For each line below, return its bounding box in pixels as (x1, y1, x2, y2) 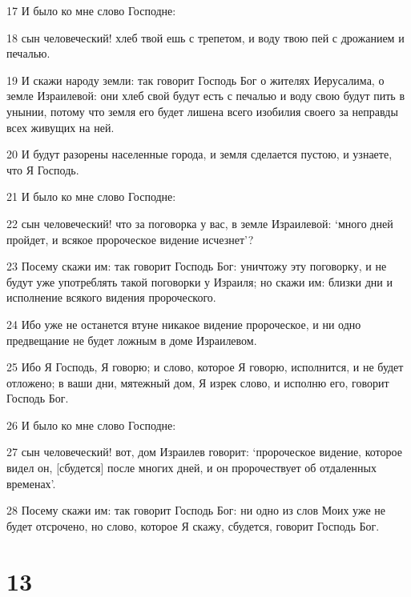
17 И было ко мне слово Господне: (6, 2, 176, 18)
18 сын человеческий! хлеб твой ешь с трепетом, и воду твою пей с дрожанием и (6, 29, 405, 46)
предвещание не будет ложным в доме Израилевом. (6, 331, 257, 348)
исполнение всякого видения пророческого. (6, 289, 216, 306)
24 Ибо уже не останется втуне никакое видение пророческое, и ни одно (6, 315, 361, 332)
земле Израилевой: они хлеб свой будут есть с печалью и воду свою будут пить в (6, 87, 405, 104)
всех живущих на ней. (6, 118, 115, 135)
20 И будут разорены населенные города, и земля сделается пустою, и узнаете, (6, 146, 393, 162)
